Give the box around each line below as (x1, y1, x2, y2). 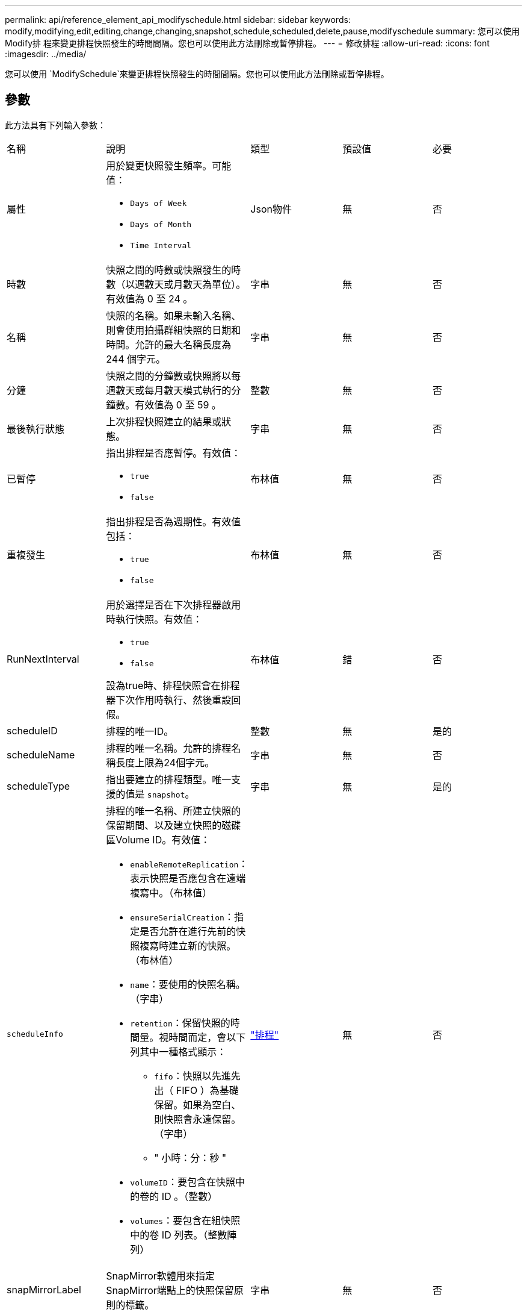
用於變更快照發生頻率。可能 (106, 159, 232, 172)
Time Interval (130, 240, 192, 250)
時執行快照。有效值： (106, 613, 203, 625)
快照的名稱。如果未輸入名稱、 (106, 309, 241, 322)
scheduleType (7, 779, 70, 792)
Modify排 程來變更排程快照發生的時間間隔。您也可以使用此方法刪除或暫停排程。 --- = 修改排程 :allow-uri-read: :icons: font (5, 38, 490, 48)
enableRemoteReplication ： (130, 857, 248, 870)
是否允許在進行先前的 (140, 925, 236, 937)
